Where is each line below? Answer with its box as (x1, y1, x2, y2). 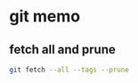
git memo (9, 6, 81, 27)
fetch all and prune (9, 42, 116, 57)
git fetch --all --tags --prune (9, 65, 129, 74)
